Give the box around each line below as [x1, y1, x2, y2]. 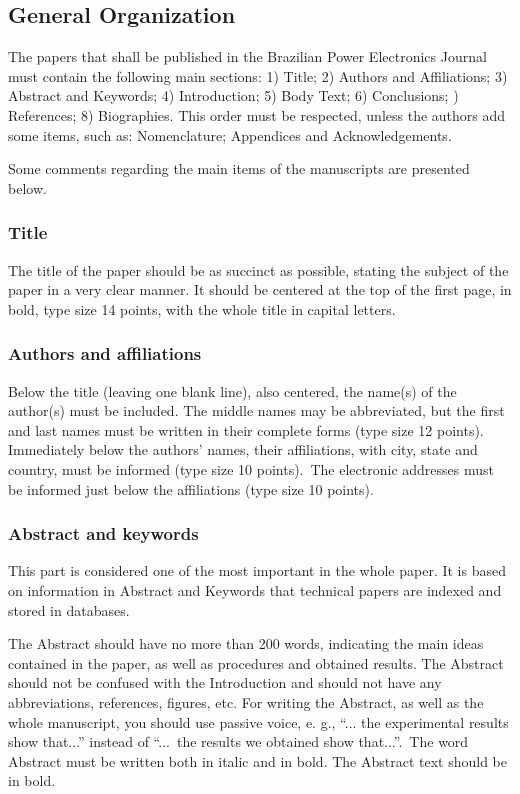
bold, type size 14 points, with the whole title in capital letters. [8, 298, 396, 319]
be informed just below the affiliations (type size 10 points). [8, 478, 374, 499]
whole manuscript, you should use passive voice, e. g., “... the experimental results [8, 711, 509, 732]
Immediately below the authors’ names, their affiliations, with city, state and [8, 439, 478, 460]
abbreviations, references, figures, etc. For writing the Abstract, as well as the [8, 691, 484, 712]
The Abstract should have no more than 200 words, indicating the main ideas [8, 633, 484, 654]
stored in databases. [8, 599, 130, 620]
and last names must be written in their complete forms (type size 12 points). [8, 419, 484, 440]
